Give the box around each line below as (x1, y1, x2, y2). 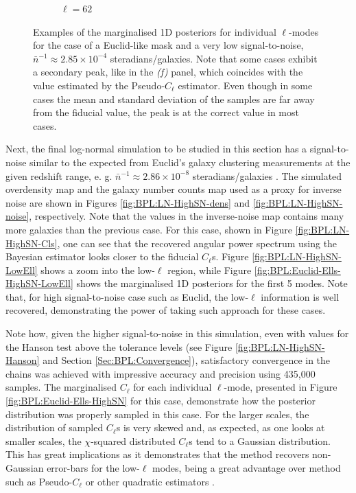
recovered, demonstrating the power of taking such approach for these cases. (5, 303, 326, 317)
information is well (261, 289, 340, 303)
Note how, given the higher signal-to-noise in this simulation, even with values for (5, 326, 349, 341)
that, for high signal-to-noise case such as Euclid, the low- (5, 289, 249, 303)
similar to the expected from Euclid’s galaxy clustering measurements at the (29, 154, 351, 169)
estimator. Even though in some (178, 78, 313, 92)
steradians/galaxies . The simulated (192, 168, 342, 183)
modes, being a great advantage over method (152, 461, 341, 474)
